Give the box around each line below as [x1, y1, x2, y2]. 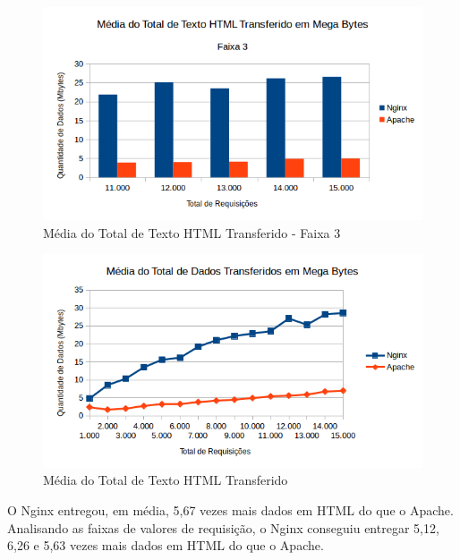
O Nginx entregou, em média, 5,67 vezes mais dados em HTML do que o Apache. [7, 500, 454, 519]
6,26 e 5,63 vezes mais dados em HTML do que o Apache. [7, 536, 324, 555]
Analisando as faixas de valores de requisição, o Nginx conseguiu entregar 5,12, [7, 518, 439, 537]
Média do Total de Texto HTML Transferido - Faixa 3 [43, 223, 341, 242]
